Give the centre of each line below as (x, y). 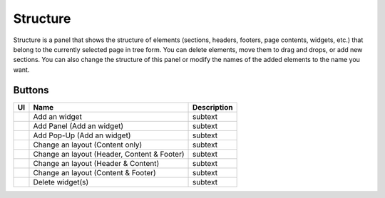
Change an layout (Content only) (88, 145)
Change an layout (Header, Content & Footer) (109, 154)
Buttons (31, 90)
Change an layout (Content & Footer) (94, 172)
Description (212, 107)
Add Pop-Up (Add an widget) (82, 135)
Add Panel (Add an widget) (78, 126)
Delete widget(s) (61, 182)
